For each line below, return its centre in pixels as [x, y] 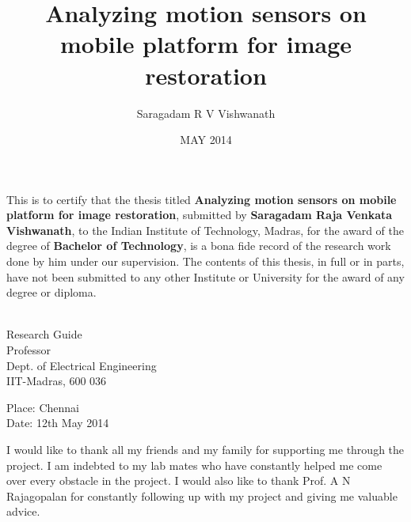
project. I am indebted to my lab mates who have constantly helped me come [194, 465]
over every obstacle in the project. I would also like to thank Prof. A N [179, 480]
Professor [29, 350]
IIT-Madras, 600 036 [57, 381]
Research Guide [44, 334]
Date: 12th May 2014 [58, 423]
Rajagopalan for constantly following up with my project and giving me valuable [202, 496]
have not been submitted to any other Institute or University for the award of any [205, 276]
